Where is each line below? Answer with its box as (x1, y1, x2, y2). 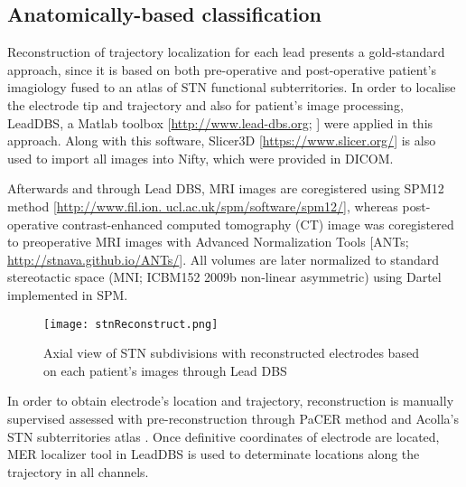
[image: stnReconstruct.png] (43, 317, 219, 331)
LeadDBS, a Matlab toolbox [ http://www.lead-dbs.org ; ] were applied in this (7, 113, 433, 132)
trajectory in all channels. (7, 462, 149, 481)
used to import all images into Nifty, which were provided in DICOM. (7, 148, 394, 167)
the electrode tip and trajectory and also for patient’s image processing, (7, 95, 404, 114)
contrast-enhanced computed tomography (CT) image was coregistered (62, 214, 454, 233)
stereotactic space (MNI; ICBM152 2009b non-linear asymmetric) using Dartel (7, 267, 442, 286)
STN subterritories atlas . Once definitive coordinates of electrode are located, (7, 426, 440, 445)
